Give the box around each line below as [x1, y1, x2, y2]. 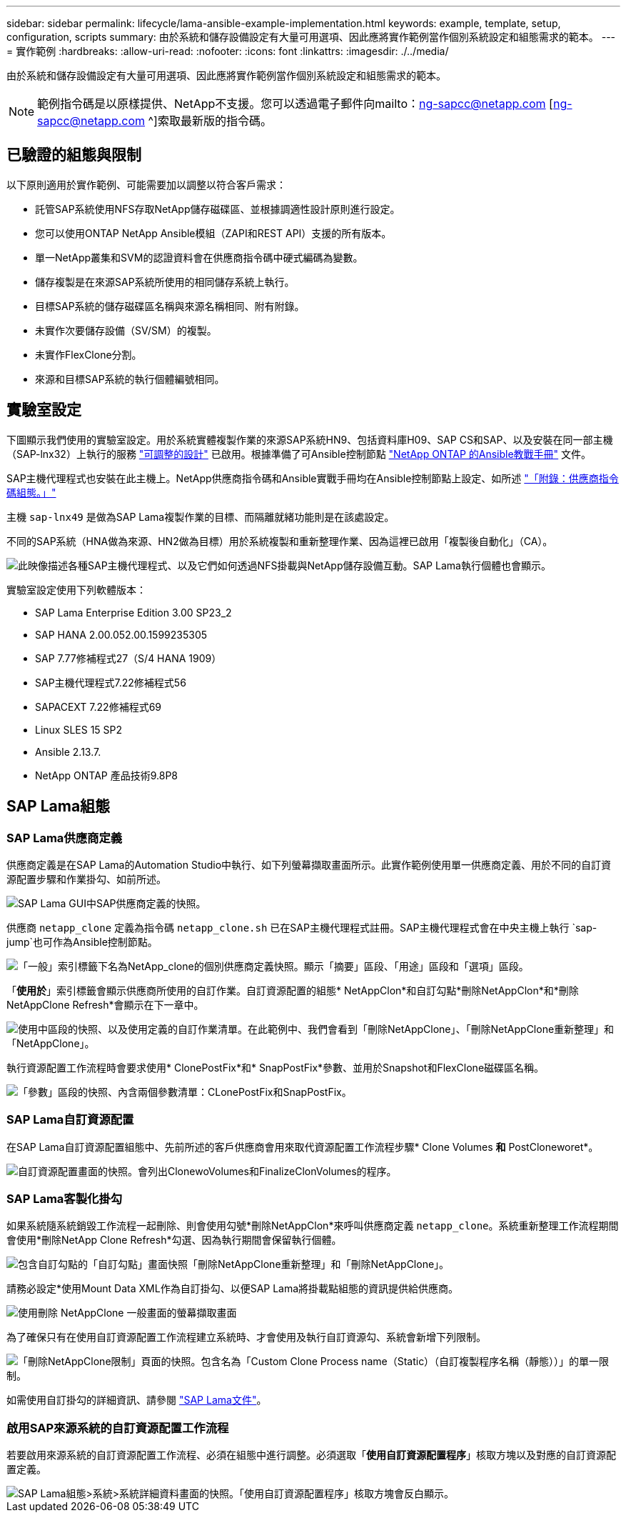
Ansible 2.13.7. [35, 745, 101, 758]
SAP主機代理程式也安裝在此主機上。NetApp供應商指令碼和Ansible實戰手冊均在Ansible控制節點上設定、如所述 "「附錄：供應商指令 [6, 471, 619, 484]
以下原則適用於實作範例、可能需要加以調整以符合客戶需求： [6, 178, 286, 191]
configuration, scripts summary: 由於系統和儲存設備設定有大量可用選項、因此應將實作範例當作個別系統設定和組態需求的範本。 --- [6, 31, 616, 43]
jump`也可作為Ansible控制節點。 [6, 935, 158, 948]
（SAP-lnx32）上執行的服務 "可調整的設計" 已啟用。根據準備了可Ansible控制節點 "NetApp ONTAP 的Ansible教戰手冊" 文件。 [6, 447, 592, 460]
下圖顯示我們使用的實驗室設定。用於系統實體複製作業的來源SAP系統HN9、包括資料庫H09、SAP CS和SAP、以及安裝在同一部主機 [6, 433, 613, 446]
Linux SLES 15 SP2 [35, 723, 123, 736]
